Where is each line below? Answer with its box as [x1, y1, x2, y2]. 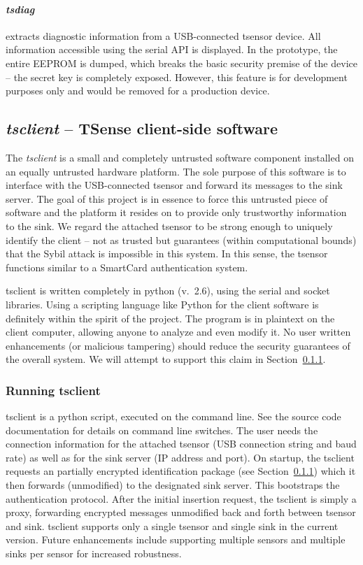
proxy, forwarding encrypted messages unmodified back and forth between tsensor [6, 505, 356, 520]
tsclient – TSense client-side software [6, 117, 278, 139]
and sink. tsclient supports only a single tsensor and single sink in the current [6, 518, 339, 533]
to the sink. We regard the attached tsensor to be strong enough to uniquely [6, 218, 333, 233]
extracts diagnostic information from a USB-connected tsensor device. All [6, 28, 321, 43]
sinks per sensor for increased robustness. [6, 546, 182, 561]
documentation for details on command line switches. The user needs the [6, 422, 318, 437]
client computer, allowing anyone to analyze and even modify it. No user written [6, 324, 351, 339]
